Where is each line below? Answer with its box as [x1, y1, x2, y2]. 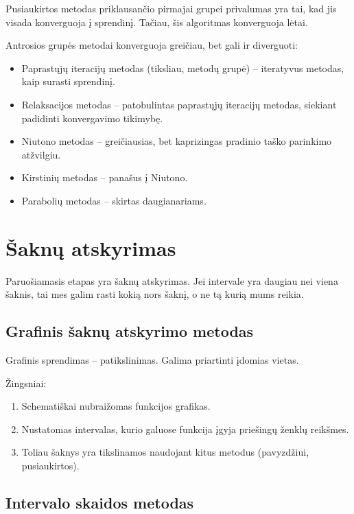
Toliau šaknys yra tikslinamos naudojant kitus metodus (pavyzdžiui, [21, 445, 309, 459]
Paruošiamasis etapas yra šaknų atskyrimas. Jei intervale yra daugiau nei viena [5, 273, 338, 288]
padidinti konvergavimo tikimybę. [21, 110, 163, 125]
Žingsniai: [5, 375, 47, 390]
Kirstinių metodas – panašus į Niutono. [21, 170, 188, 185]
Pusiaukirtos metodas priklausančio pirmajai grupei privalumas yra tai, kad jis [5, 1, 337, 15]
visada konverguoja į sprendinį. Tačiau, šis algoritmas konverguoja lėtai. [5, 14, 308, 29]
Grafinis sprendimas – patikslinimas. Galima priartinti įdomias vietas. [5, 353, 299, 367]
